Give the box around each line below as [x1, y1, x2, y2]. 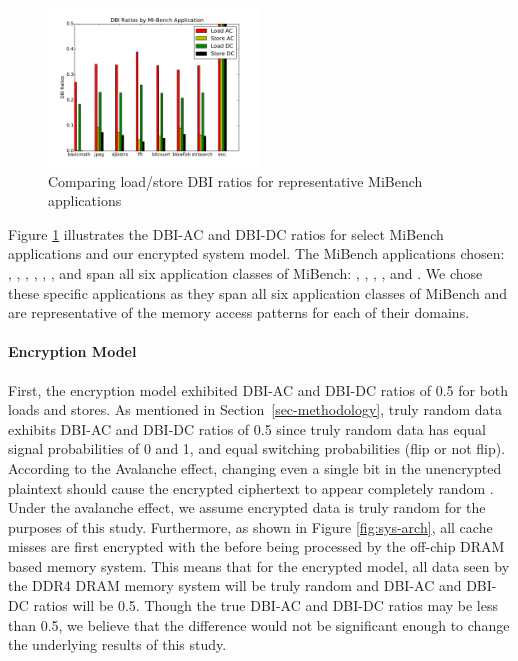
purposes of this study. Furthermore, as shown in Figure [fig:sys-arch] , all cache [8, 516, 493, 537]
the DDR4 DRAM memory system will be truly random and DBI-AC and [8, 575, 462, 596]
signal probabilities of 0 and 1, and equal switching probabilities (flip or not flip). [8, 438, 506, 459]
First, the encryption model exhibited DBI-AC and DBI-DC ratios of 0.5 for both [8, 379, 509, 400]
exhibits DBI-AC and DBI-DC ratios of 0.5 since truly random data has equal [8, 418, 486, 439]
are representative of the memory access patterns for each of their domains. [8, 302, 470, 323]
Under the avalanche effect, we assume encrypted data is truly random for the [8, 497, 486, 518]
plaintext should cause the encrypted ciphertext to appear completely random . [8, 477, 494, 498]
